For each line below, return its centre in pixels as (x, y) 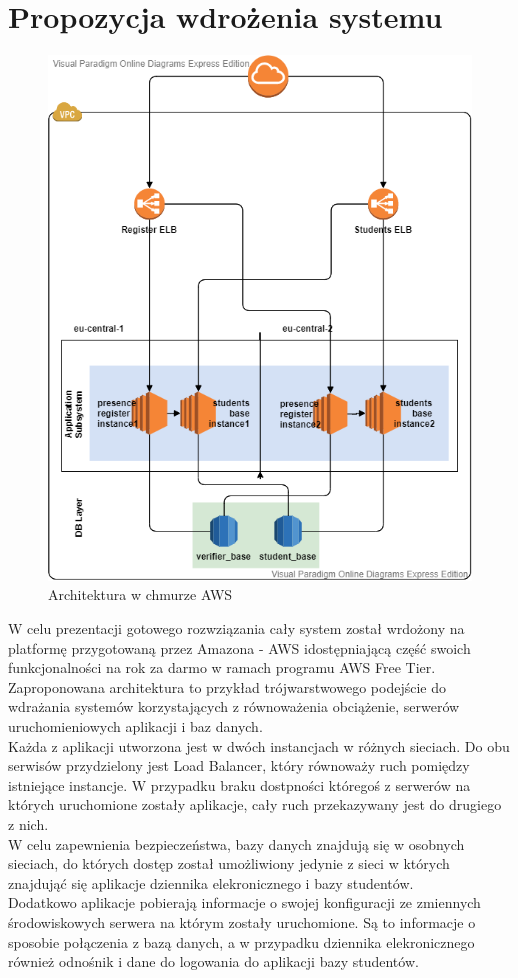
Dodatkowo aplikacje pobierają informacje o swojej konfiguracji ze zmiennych (244, 902)
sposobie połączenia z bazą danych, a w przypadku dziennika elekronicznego (241, 941)
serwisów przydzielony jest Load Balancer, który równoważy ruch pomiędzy (239, 765)
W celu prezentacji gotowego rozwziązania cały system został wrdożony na (236, 628)
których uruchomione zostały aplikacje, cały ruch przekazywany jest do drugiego (255, 804)
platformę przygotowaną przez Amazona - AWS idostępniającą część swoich (239, 647)
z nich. (28, 824)
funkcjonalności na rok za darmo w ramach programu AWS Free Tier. (222, 667)
